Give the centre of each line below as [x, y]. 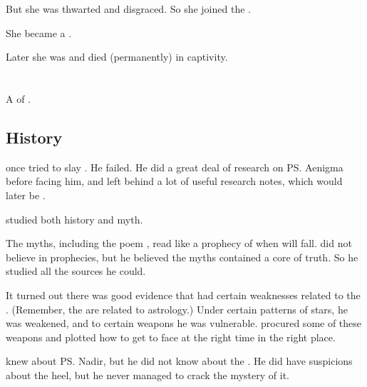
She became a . [39, 32]
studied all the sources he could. [76, 271]
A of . [18, 98]
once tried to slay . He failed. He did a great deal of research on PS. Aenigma [175, 167]
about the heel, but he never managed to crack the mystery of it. [148, 375]
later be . [26, 195]
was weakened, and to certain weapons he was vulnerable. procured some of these [184, 323]
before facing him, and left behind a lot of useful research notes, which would [174, 181]
